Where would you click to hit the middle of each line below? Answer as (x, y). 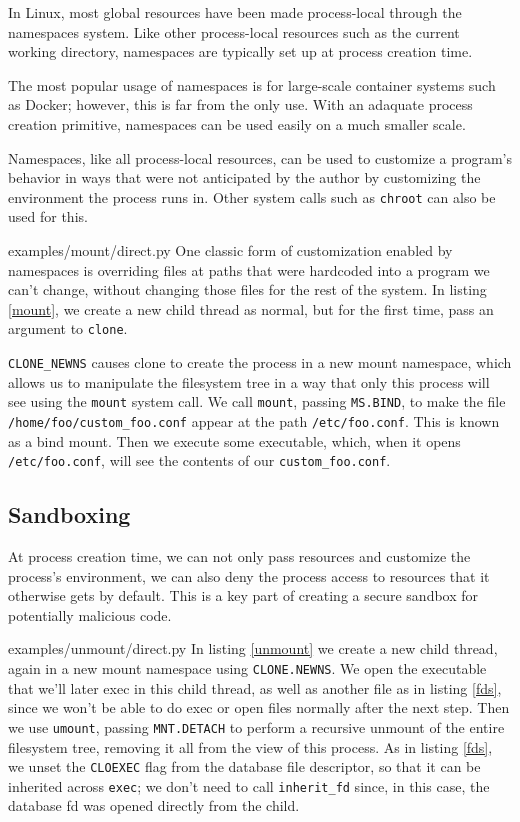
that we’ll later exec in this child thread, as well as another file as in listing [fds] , (255, 687)
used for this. (48, 216)
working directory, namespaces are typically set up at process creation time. (240, 51)
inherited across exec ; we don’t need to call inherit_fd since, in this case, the (249, 785)
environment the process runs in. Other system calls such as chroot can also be (252, 196)
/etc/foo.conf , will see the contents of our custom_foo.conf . (199, 460)
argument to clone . (68, 328)
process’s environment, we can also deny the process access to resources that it (249, 575)
